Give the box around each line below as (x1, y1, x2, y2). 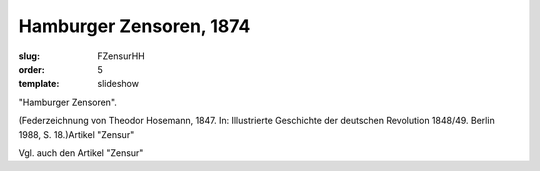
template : (18, 78, 60, 90)
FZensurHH (97, 50, 145, 62)
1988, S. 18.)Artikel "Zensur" (18, 128, 135, 140)
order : (18, 63, 45, 75)
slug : (18, 50, 40, 62)
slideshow (97, 78, 140, 90)
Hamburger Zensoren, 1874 (18, 15, 251, 37)
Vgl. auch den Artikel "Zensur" (18, 146, 144, 159)
